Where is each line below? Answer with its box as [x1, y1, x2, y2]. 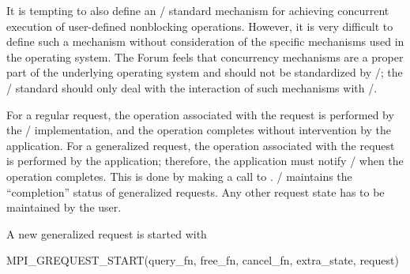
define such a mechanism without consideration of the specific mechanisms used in [6, 33, 404, 50]
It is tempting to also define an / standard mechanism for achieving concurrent [6, 2, 389, 18]
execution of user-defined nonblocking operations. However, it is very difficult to [6, 17, 393, 34]
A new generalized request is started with [6, 225, 207, 242]
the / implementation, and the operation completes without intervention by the [6, 122, 392, 138]
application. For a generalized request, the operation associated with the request [6, 137, 395, 153]
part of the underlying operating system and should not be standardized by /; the [6, 64, 403, 81]
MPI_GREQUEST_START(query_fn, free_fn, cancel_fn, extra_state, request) [6, 252, 399, 268]
